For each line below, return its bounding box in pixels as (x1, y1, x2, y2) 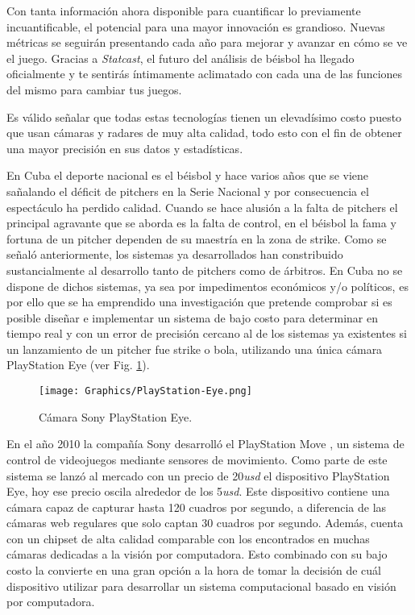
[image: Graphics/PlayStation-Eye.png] (39, 385, 252, 397)
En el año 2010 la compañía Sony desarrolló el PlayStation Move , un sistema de (6, 435, 405, 452)
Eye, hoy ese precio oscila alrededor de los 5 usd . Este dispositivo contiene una (6, 483, 390, 500)
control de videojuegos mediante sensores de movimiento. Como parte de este (6, 451, 388, 467)
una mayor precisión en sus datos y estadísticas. (6, 139, 243, 156)
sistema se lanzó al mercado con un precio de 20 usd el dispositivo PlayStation (6, 467, 390, 484)
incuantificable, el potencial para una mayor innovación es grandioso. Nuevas (6, 18, 385, 35)
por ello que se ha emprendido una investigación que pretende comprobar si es (6, 293, 392, 310)
